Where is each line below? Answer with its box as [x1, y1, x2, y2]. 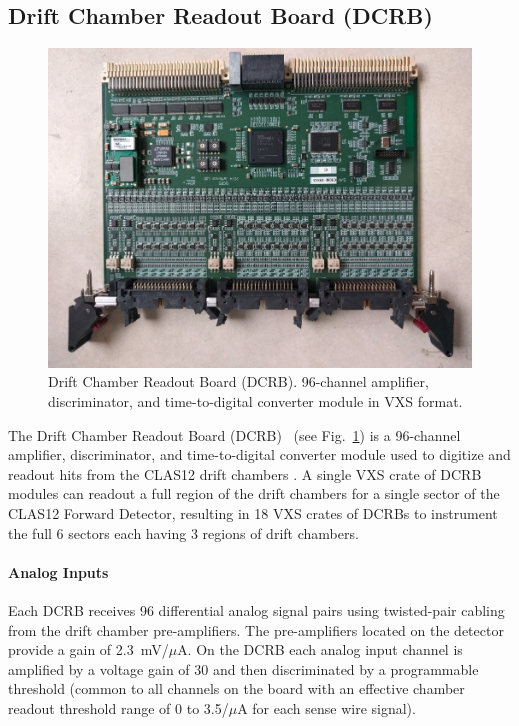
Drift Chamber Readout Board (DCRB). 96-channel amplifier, [48, 371, 429, 392]
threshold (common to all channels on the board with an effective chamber [8, 678, 465, 699]
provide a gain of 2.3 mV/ [8, 639, 169, 660]
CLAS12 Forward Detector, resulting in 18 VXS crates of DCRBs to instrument [8, 502, 498, 523]
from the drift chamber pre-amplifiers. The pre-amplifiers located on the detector [8, 619, 504, 640]
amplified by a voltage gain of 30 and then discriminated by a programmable [8, 658, 479, 679]
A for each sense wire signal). [237, 697, 416, 718]
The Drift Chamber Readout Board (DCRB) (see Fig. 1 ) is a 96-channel [8, 424, 461, 445]
